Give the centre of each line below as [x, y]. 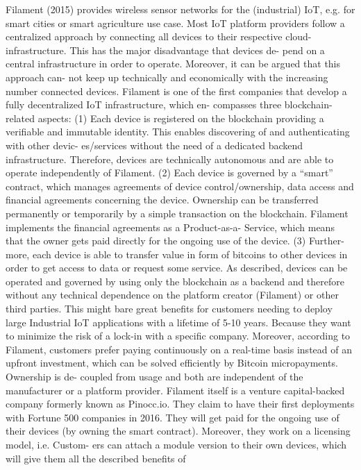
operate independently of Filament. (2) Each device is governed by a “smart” [169, 173]
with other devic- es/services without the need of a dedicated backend [154, 145]
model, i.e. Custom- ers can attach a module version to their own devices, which [176, 444]
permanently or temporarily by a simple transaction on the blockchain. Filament [177, 213]
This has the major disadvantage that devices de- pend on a [197, 50]
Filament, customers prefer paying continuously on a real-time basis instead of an [179, 349]
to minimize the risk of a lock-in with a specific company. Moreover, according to [178, 336]
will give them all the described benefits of [96, 458]
